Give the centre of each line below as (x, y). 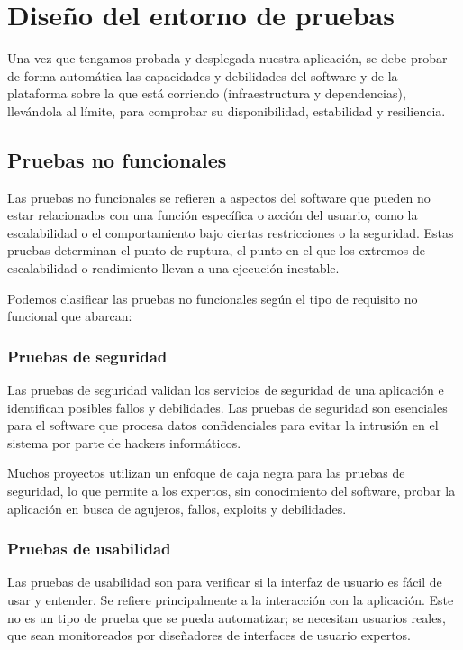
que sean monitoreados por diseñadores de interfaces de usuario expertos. (209, 635)
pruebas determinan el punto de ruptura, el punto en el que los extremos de (216, 250)
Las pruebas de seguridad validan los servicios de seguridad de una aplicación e (226, 390)
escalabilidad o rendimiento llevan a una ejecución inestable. (173, 268)
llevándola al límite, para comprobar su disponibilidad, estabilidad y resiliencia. (227, 110)
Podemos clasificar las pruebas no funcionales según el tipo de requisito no (213, 298)
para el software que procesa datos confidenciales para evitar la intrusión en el (223, 425)
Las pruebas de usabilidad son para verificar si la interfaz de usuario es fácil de (225, 582)
